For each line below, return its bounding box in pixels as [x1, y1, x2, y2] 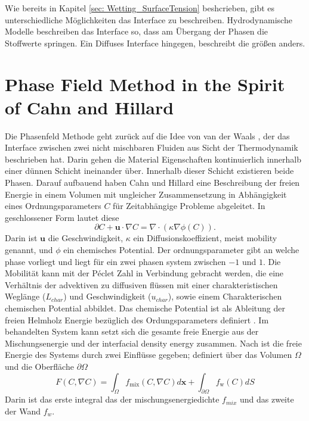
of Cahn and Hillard [5, 95, 174, 119]
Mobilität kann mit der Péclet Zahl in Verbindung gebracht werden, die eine [5, 267, 284, 279]
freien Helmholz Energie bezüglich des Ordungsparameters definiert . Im [5, 313, 269, 326]
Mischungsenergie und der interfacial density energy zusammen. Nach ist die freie [5, 336, 302, 349]
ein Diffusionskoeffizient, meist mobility [133, 232, 277, 244]
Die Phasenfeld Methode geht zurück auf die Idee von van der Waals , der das [5, 129, 290, 142]
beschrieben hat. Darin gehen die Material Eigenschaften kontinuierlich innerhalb [5, 152, 302, 165]
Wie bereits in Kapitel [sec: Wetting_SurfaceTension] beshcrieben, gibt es [5, 2, 275, 14]
